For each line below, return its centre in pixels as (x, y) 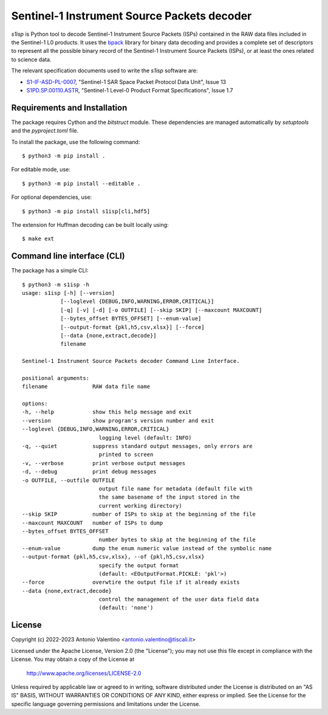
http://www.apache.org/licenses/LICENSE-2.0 (84, 673)
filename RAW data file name (86, 387)
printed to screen (126, 455)
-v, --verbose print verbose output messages (104, 463)
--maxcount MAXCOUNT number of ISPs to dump (93, 523)
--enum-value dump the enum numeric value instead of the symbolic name (147, 548)
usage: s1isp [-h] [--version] (69, 293)
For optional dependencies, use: (52, 197)
